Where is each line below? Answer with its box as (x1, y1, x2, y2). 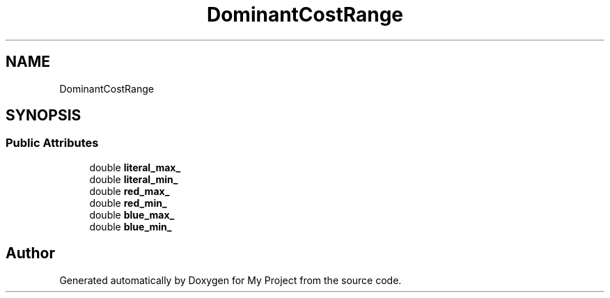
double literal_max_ (89, 161, 181, 173)
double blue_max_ (89, 208, 175, 221)
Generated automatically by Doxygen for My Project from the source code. (59, 274, 402, 286)
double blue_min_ (89, 220, 172, 233)
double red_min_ (89, 196, 167, 209)
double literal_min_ (89, 173, 178, 185)
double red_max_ (89, 185, 170, 197)
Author (6, 244, 55, 262)
